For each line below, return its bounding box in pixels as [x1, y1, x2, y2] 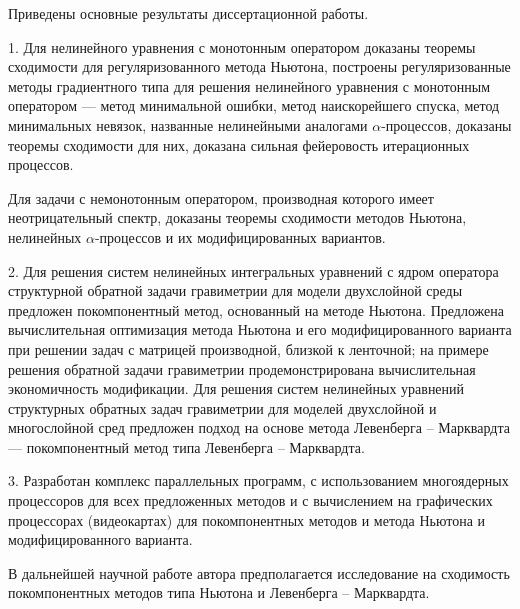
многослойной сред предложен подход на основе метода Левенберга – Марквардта [8, 417, 510, 438]
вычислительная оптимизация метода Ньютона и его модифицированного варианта [8, 319, 512, 340]
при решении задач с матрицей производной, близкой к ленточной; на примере [8, 338, 489, 359]
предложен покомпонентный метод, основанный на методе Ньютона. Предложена [8, 299, 504, 320]
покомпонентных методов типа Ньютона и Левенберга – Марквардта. [8, 582, 430, 603]
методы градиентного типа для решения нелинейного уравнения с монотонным [8, 75, 490, 96]
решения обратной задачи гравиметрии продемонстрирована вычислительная [8, 358, 476, 379]
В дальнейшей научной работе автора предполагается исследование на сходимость [8, 562, 510, 583]
